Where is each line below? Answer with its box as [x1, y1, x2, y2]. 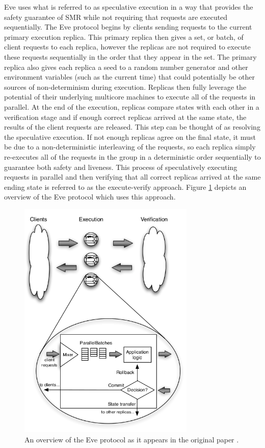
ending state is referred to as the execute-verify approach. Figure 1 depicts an [4, 181, 247, 192]
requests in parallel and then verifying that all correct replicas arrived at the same [4, 171, 261, 182]
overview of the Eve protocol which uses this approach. [4, 191, 176, 202]
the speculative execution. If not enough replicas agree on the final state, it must [4, 131, 256, 142]
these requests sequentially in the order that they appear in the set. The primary [4, 51, 257, 62]
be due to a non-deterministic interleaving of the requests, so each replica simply [4, 141, 256, 152]
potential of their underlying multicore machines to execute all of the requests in [4, 91, 256, 102]
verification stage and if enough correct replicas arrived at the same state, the [4, 111, 247, 122]
